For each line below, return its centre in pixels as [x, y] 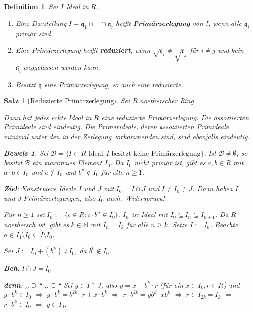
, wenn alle [225, 23]
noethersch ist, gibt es [36, 224]
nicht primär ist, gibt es [170, 162]
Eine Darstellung [41, 23]
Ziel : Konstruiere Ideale [40, 188]
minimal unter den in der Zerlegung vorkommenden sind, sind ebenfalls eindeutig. [127, 136]
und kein [231, 50]
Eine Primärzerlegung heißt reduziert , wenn [83, 50]
